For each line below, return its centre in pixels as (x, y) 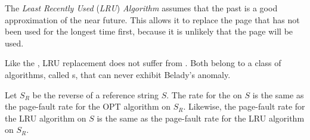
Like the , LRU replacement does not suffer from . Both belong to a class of (143, 63)
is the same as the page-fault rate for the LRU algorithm (201, 118)
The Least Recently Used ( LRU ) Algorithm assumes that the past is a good (141, 8)
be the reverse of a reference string (96, 94)
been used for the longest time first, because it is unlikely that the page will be (149, 31)
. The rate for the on (204, 94)
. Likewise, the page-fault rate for (244, 106)
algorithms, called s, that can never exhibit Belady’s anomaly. (118, 74)
